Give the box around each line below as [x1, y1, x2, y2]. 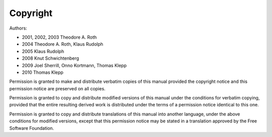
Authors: [9, 25, 27, 31]
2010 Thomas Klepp [22, 69, 64, 75]
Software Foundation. [9, 125, 54, 131]
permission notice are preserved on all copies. [9, 85, 106, 91]
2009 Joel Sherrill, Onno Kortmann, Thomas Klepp [22, 62, 127, 68]
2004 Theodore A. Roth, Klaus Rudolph [22, 41, 103, 47]
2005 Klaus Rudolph [22, 48, 64, 54]
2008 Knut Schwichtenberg [22, 55, 79, 61]
